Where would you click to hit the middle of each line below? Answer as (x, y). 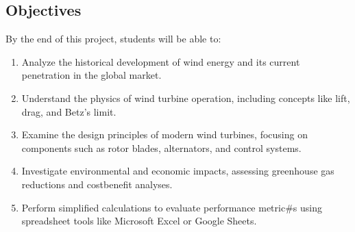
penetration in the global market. (91, 75)
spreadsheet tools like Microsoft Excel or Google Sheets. (139, 221)
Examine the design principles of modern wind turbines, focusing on (164, 134)
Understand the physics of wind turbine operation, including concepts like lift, (186, 98)
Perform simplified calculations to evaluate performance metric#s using (172, 207)
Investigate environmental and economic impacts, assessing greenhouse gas (178, 171)
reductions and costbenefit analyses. (97, 184)
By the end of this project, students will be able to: (113, 39)
